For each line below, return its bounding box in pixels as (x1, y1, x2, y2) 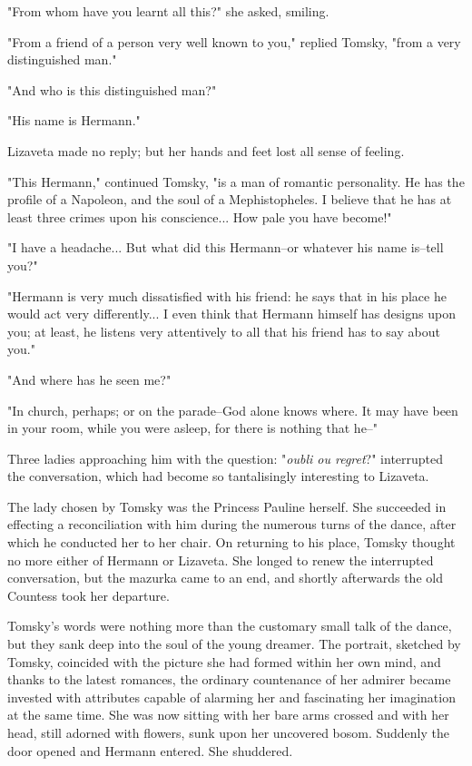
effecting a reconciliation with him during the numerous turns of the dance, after (7, 515, 457, 534)
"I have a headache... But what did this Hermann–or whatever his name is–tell (7, 238, 444, 257)
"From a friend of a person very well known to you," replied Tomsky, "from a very (7, 32, 461, 51)
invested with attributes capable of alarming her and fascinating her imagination (7, 687, 456, 706)
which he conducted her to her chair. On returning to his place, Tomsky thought (7, 533, 456, 552)
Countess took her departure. (7, 585, 170, 604)
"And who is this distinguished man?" (7, 80, 217, 99)
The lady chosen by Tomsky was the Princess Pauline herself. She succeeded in (7, 496, 447, 516)
